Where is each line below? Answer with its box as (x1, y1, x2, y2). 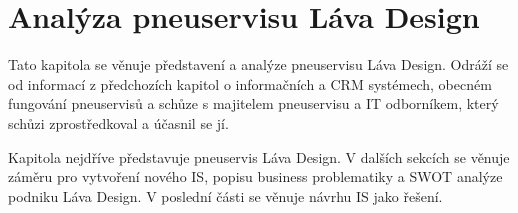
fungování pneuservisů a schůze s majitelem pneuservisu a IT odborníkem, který (8, 93, 499, 114)
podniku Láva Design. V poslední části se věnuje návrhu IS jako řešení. (8, 185, 443, 206)
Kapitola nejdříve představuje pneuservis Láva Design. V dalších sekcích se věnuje (8, 146, 510, 167)
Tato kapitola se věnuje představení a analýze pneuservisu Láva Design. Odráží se (8, 54, 509, 75)
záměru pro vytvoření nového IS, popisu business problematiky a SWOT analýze (8, 166, 503, 187)
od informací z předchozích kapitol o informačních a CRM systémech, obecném (8, 73, 492, 94)
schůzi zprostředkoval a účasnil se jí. (8, 112, 229, 133)
